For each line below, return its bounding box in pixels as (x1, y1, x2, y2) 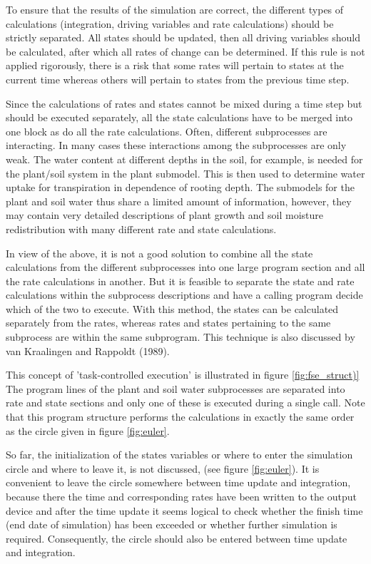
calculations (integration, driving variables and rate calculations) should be (6, 16, 334, 31)
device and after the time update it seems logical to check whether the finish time (6, 503, 363, 518)
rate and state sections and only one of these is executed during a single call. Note (6, 395, 365, 410)
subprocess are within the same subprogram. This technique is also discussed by (6, 329, 355, 344)
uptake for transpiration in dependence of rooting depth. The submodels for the (6, 180, 355, 195)
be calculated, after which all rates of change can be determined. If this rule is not (6, 43, 365, 58)
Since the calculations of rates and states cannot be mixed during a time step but (6, 96, 362, 111)
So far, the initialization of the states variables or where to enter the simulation (6, 447, 353, 462)
